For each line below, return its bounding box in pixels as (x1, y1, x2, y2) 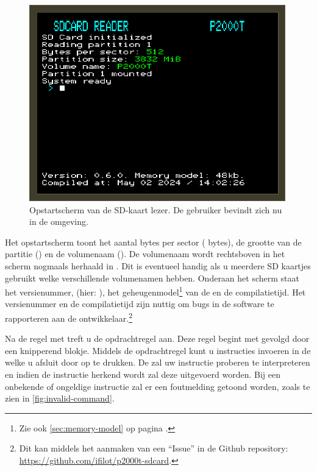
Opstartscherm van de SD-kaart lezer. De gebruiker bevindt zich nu (29, 203, 282, 216)
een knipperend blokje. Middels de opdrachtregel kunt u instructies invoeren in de (5, 344, 311, 356)
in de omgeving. (29, 215, 88, 228)
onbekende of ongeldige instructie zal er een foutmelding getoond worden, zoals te (5, 380, 310, 392)
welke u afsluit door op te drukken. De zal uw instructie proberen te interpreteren (5, 356, 310, 369)
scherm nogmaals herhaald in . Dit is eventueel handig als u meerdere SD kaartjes (5, 259, 311, 272)
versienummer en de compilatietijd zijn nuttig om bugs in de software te (5, 297, 274, 310)
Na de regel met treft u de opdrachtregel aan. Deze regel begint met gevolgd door (5, 332, 310, 345)
